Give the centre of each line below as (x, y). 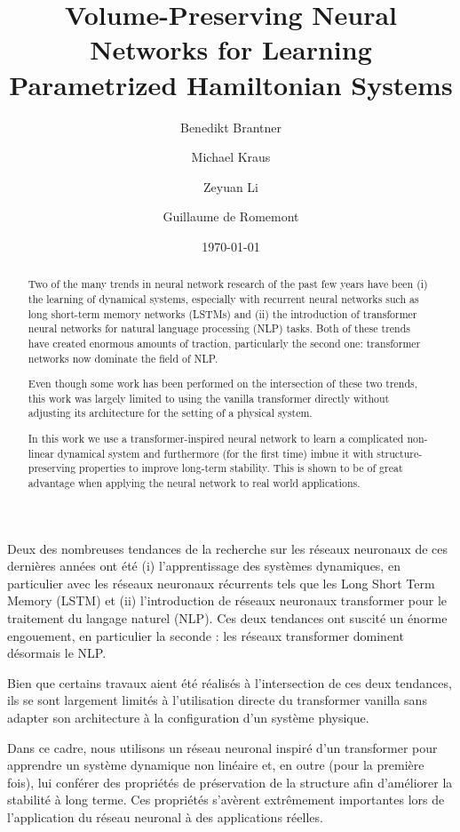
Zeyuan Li (231, 186)
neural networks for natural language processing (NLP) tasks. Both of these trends (219, 328)
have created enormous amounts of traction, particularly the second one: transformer (224, 343)
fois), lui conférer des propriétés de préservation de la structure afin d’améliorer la (230, 782)
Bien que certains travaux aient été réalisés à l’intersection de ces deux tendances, (230, 682)
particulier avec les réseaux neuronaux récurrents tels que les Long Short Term (221, 583)
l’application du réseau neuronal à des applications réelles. (165, 816)
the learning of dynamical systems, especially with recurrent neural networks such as (223, 298)
